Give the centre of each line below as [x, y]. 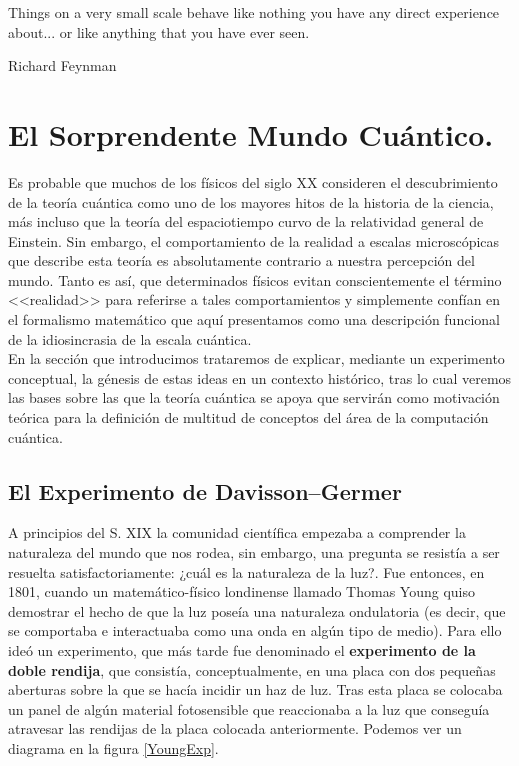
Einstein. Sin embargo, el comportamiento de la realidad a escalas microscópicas [254, 240]
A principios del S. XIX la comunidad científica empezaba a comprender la [237, 532]
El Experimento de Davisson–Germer [205, 490]
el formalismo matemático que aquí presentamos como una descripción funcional [254, 319]
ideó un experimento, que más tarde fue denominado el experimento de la [242, 649]
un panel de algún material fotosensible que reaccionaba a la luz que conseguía [249, 708]
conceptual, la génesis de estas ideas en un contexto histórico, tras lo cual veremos [260, 377]
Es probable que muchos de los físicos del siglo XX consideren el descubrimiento [253, 181]
